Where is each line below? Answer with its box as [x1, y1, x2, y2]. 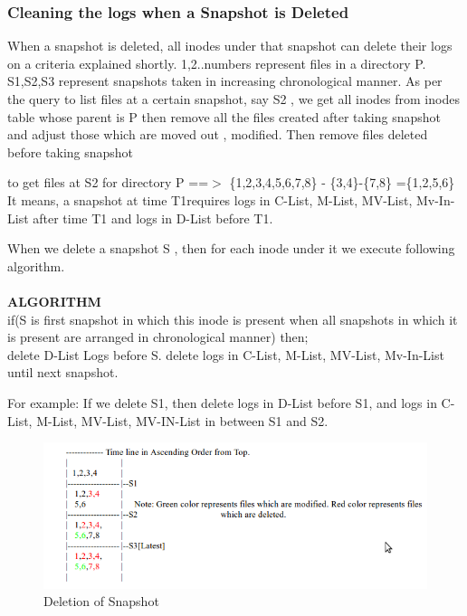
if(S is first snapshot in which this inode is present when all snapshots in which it [7, 309, 458, 328]
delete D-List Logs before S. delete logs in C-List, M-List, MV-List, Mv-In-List [7, 345, 444, 364]
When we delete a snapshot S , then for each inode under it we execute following [7, 239, 455, 258]
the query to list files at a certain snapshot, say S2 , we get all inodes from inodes [7, 90, 460, 108]
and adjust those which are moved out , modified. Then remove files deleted [7, 125, 428, 144]
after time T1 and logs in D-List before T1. [33, 208, 273, 227]
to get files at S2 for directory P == [7, 173, 209, 192]
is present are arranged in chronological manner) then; [7, 327, 309, 346]
